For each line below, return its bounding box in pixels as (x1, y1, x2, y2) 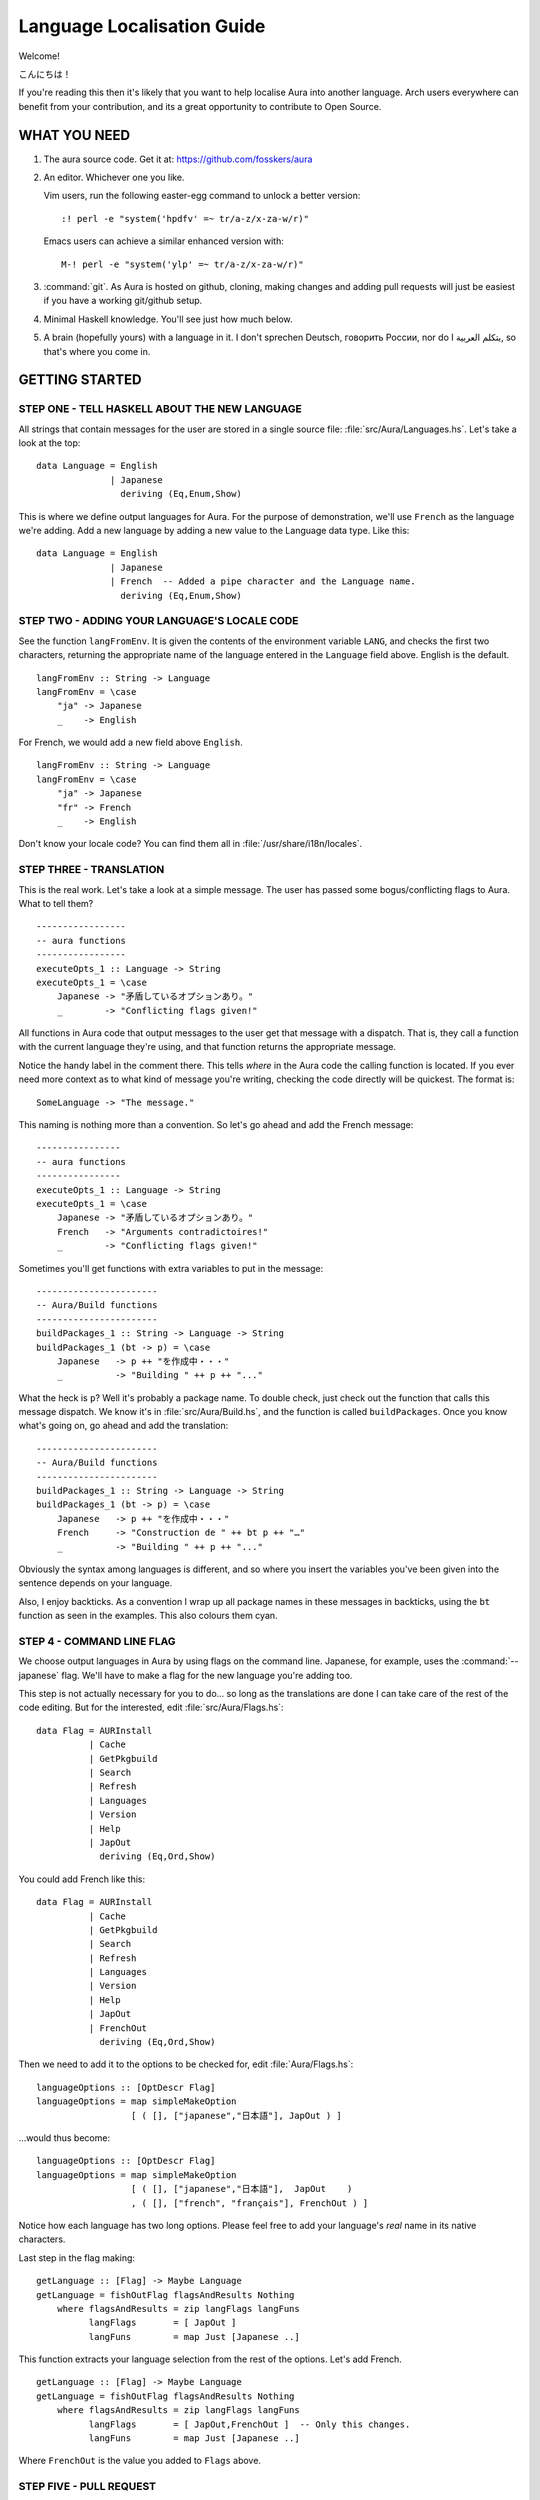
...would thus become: (18, 2132, 110, 2144)
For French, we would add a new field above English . (18, 736, 244, 749)
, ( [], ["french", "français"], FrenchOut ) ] (130, 2197, 369, 2209)
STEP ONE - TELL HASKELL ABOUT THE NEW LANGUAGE (18, 402, 302, 416)
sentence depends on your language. (18, 1577, 173, 1589)
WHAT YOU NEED (18, 126, 130, 144)
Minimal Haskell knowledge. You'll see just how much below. (43, 313, 293, 325)
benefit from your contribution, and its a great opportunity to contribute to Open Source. (18, 100, 382, 112)
